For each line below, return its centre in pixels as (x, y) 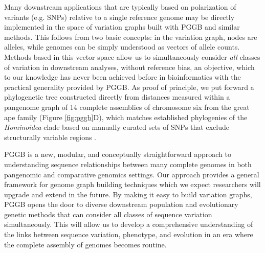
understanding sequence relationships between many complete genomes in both (128, 164)
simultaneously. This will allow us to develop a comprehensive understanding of (129, 224)
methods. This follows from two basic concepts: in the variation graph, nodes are (131, 37)
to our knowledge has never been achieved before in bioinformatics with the (123, 77)
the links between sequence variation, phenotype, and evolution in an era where (129, 234)
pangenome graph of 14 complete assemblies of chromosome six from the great (127, 107)
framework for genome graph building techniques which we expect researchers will (132, 184)
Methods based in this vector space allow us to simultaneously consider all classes (132, 56)
